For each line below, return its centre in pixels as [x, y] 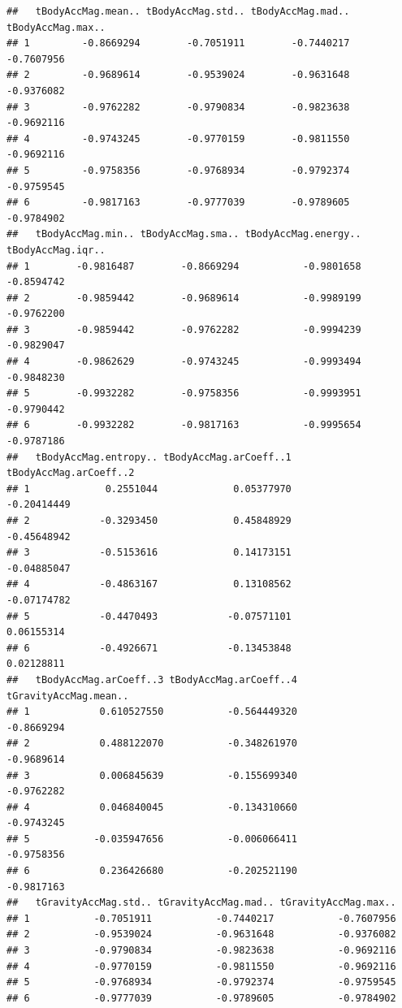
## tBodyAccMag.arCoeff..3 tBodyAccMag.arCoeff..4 [152, 679]
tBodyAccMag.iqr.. [56, 250]
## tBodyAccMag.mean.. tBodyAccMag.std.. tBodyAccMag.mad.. [178, 11]
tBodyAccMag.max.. [56, 27]
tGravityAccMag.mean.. [68, 696]
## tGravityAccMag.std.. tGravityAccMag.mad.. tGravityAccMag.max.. [201, 903]
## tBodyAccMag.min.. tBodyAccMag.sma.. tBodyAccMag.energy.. [184, 234]
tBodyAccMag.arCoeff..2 [71, 473]
